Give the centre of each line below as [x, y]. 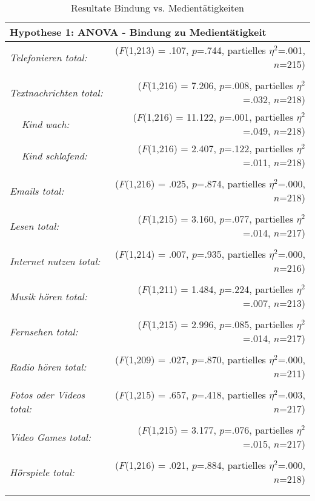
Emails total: [37, 190]
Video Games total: [51, 437]
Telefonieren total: [48, 57]
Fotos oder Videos [48, 395]
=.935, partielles [231, 254]
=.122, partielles [259, 148]
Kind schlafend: [54, 155]
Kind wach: [45, 124]
